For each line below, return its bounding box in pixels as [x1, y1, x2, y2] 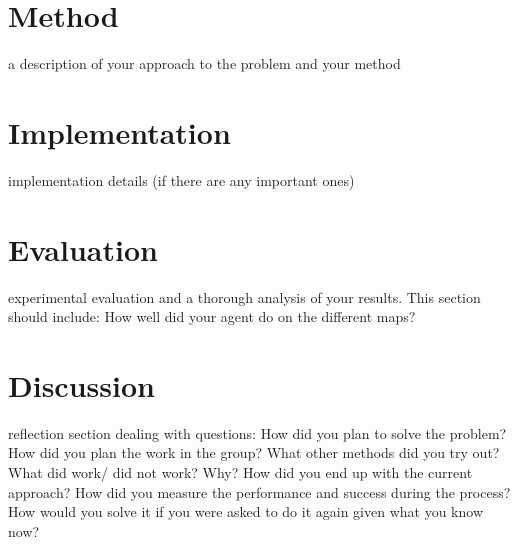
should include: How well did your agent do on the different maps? [8, 306, 416, 327]
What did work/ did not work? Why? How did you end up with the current [8, 462, 473, 483]
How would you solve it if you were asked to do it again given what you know [8, 501, 483, 522]
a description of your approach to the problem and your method [8, 53, 401, 74]
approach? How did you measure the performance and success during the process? [8, 481, 511, 502]
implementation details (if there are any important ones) [8, 169, 355, 190]
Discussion [8, 364, 155, 405]
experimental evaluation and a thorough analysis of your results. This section [8, 286, 481, 307]
